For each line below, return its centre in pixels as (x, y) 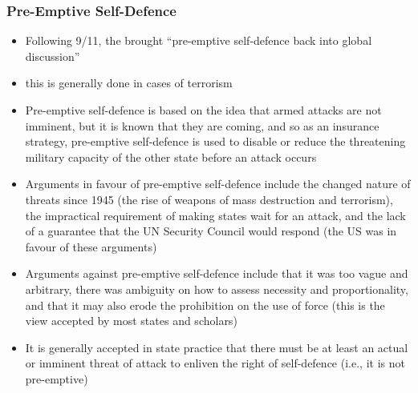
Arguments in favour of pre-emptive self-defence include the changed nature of (218, 184)
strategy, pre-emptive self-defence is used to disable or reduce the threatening (215, 141)
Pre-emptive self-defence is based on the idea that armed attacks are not (203, 110)
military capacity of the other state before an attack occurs (171, 156)
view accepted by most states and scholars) (131, 321)
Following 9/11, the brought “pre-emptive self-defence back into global (199, 40)
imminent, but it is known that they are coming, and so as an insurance (202, 125)
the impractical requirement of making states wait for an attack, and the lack (215, 215)
